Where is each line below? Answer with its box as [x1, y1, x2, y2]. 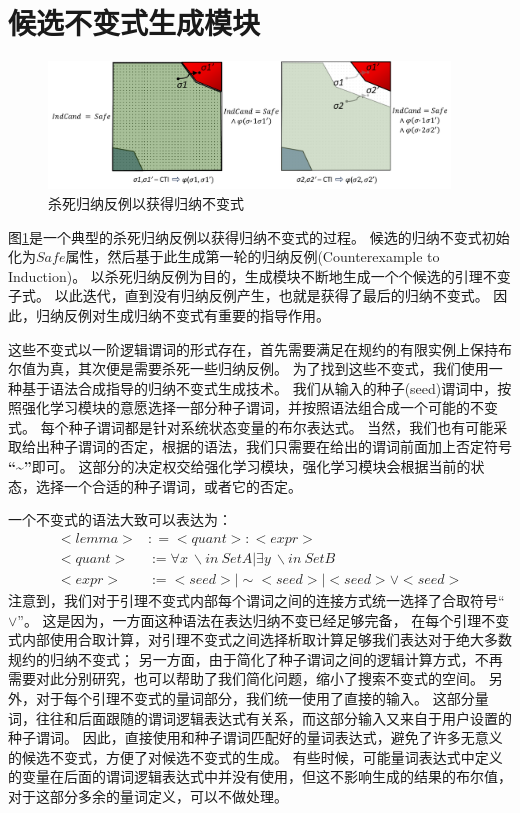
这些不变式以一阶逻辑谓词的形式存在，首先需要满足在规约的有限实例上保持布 [8, 338, 512, 359]
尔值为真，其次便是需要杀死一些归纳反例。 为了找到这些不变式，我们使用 [8, 358, 489, 379]
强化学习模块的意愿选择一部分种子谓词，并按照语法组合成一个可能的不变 [21, 397, 498, 418]
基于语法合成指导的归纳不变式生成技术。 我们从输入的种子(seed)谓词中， [21, 377, 498, 398]
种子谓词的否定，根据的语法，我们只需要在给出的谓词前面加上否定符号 [49, 436, 512, 457]
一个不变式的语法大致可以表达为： [8, 509, 232, 530]
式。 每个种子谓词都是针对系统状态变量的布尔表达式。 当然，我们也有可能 [8, 416, 494, 437]
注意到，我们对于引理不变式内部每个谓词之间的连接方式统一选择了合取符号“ [8, 589, 505, 610]
